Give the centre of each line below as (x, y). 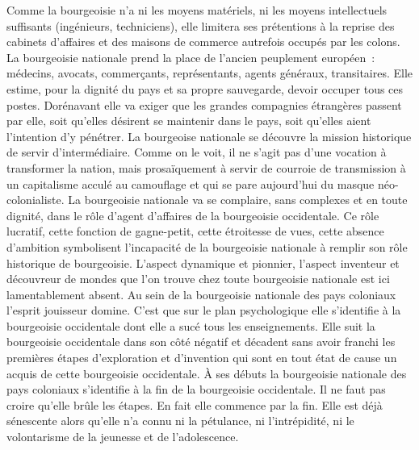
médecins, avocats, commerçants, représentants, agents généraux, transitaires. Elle (210, 73)
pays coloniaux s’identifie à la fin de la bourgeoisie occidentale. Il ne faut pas (196, 389)
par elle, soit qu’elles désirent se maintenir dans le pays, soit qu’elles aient (189, 121)
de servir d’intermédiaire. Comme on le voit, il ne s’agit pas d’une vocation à (197, 152)
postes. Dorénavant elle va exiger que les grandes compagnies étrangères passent (204, 104)
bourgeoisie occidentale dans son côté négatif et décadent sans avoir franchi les (201, 342)
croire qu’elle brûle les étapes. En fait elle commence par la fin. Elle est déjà (195, 404)
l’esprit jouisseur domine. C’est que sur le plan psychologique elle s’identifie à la (204, 310)
